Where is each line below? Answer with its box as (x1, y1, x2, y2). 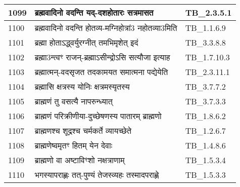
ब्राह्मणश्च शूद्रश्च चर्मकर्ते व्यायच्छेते (34, 125, 131, 136)
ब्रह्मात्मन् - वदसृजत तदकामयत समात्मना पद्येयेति (34, 66, 168, 78)
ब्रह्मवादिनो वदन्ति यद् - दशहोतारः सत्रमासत (34, 7, 154, 18)
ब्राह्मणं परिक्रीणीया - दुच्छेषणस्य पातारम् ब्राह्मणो (34, 110, 162, 122)
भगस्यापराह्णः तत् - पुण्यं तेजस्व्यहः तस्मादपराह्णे (34, 169, 159, 180)
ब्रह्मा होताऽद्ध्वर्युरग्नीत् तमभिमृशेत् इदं (34, 36, 138, 48)
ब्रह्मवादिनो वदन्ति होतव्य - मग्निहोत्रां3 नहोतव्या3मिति (34, 22, 177, 33)
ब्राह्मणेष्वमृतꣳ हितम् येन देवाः (34, 139, 113, 151)
